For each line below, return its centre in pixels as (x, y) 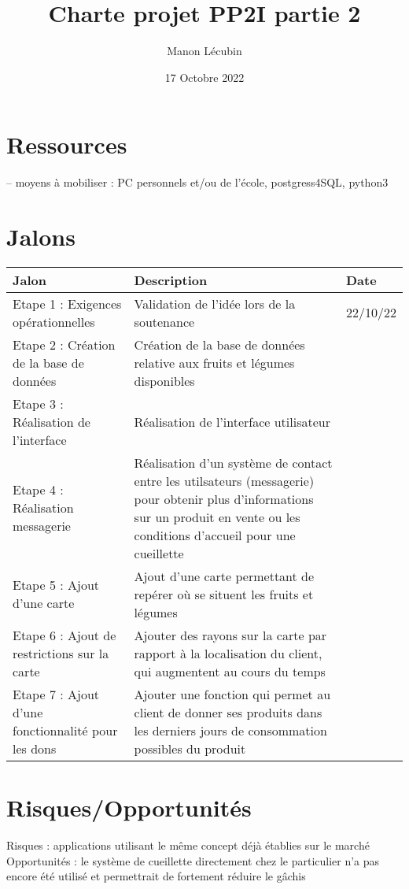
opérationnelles (54, 321)
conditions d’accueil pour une (215, 535)
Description (171, 280)
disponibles (164, 380)
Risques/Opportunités (129, 808)
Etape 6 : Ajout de (64, 635)
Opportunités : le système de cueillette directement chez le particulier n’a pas (193, 860)
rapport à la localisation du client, (228, 653)
